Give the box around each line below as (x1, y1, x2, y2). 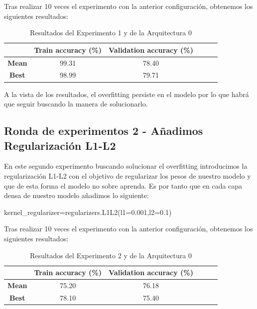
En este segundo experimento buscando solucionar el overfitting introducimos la (4, 161, 248, 171)
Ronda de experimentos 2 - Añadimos (4, 123, 203, 138)
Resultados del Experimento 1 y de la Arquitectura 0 (29, 27, 192, 38)
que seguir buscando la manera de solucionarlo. (4, 99, 148, 109)
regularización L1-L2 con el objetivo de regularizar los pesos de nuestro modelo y (4, 170, 251, 181)
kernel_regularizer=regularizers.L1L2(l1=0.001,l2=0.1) (4, 206, 172, 217)
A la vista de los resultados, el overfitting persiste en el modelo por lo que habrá (4, 89, 249, 99)
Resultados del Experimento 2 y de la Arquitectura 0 (29, 250, 192, 260)
